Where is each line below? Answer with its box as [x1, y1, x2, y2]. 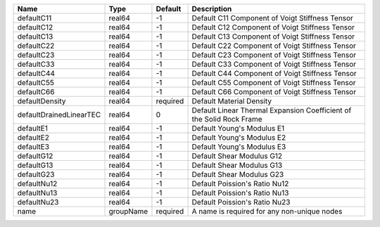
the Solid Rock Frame [191, 115, 263, 124]
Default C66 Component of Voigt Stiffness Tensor [191, 87, 357, 96]
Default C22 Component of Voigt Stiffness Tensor [191, 41, 357, 51]
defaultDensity [17, 96, 66, 105]
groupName [108, 207, 148, 216]
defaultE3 [17, 142, 49, 151]
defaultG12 [17, 151, 53, 161]
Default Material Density [191, 96, 272, 105]
